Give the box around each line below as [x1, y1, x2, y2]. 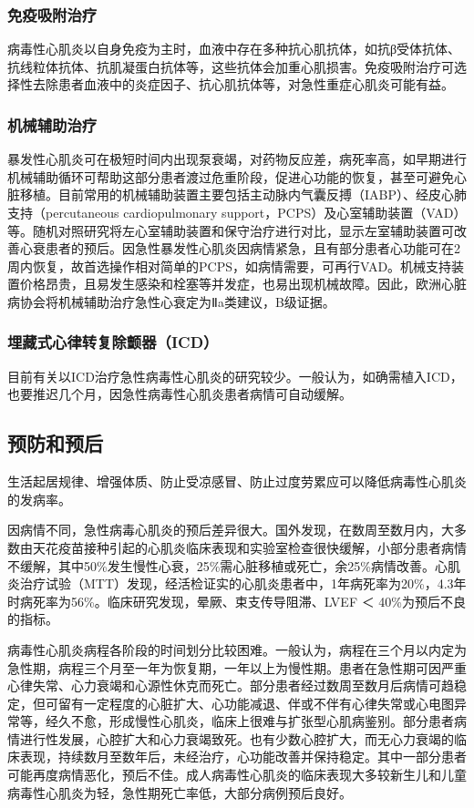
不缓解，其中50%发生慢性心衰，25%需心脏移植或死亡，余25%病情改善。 [7, 556, 435, 575]
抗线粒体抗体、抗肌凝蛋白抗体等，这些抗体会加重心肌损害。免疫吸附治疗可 [7, 56, 454, 76]
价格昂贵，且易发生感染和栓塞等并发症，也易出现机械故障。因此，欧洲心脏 [19, 274, 467, 293]
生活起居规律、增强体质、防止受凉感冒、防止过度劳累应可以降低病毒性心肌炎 [7, 472, 467, 491]
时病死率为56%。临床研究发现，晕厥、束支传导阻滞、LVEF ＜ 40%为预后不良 [7, 591, 467, 610]
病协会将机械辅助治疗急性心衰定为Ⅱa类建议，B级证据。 [7, 291, 335, 311]
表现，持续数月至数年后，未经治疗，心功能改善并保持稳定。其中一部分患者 [19, 747, 467, 766]
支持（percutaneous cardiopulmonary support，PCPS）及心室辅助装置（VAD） [7, 203, 467, 221]
